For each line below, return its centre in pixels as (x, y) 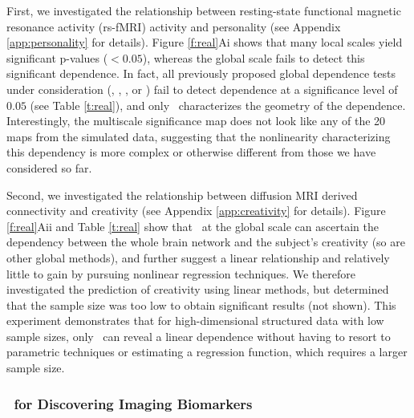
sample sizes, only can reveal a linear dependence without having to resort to (199, 336)
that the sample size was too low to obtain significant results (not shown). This (201, 304)
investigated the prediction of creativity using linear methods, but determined (198, 289)
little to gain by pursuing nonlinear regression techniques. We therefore (181, 273)
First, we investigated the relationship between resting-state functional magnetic (204, 10)
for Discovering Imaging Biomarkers (133, 403)
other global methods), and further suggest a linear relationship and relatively (198, 257)
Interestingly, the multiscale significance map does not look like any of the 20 (196, 121)
